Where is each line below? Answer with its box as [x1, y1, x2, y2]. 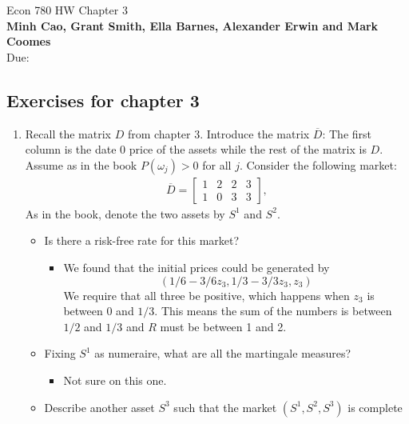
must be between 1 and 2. [160, 318, 287, 334]
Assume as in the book [25, 156, 137, 173]
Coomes [6, 33, 51, 50]
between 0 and [63, 302, 134, 319]
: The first [322, 125, 371, 142]
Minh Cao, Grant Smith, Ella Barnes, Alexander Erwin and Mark [6, 17, 379, 34]
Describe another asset [44, 398, 155, 415]
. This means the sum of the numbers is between [154, 302, 392, 319]
